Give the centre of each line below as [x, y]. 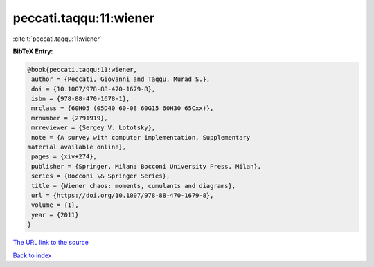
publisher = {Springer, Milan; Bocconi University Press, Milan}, [146, 166]
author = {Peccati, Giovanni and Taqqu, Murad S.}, [121, 79]
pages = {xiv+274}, [64, 157]
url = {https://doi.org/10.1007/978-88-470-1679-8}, [123, 195]
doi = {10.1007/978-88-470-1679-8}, [93, 89]
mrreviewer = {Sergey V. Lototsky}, [93, 128]
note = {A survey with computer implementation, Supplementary [141, 137]
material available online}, [77, 147]
